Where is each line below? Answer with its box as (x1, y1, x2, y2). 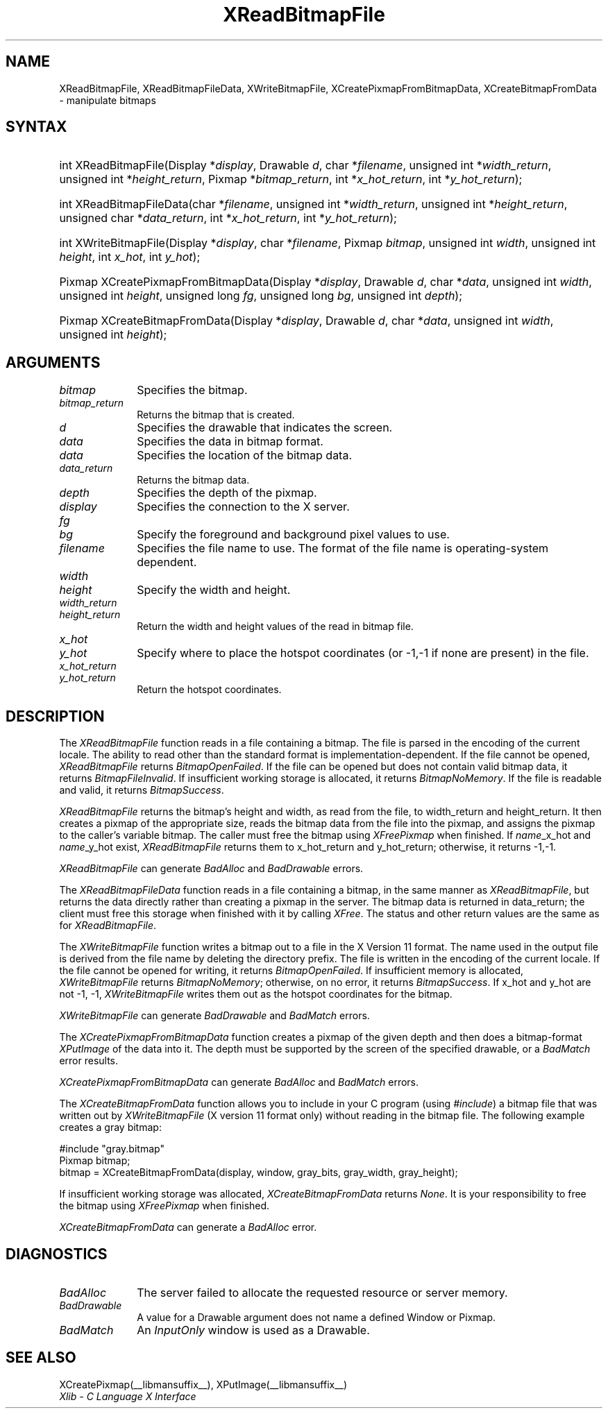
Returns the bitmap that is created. (137, 409, 295, 421)
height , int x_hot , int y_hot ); (59, 250, 201, 264)
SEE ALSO (6, 1349, 76, 1367)
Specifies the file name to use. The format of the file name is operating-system (137, 541, 549, 556)
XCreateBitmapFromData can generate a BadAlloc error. (59, 1221, 317, 1234)
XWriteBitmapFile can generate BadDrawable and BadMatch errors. (59, 1010, 370, 1022)
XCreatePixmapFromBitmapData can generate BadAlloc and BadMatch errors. (59, 1076, 419, 1089)
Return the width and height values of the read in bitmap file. (137, 620, 414, 633)
